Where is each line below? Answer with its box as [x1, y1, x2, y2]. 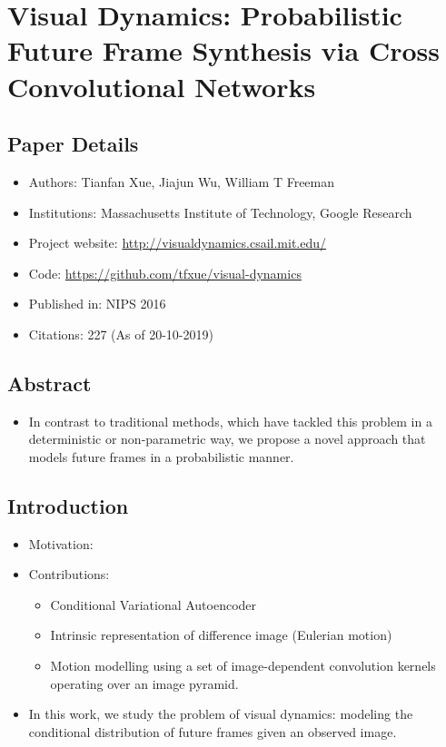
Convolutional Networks [7, 67, 316, 104]
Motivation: [28, 534, 94, 553]
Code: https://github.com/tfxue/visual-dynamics [28, 263, 302, 282]
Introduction [7, 491, 129, 519]
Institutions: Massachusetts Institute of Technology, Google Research [28, 202, 412, 221]
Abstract [7, 369, 92, 397]
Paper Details [7, 130, 139, 158]
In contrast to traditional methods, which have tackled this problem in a [28, 411, 432, 430]
